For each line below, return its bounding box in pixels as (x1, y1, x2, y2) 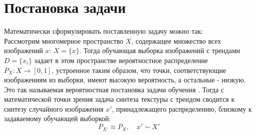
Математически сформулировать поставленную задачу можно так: (4, 26, 203, 36)
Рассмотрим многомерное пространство (4, 35, 124, 46)
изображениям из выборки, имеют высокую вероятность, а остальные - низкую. (4, 74, 246, 85)
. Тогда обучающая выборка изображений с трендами (79, 45, 240, 56)
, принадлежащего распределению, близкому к (112, 103, 252, 114)
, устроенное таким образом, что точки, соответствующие (52, 65, 226, 75)
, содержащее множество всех (131, 35, 221, 46)
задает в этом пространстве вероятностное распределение (34, 55, 208, 65)
